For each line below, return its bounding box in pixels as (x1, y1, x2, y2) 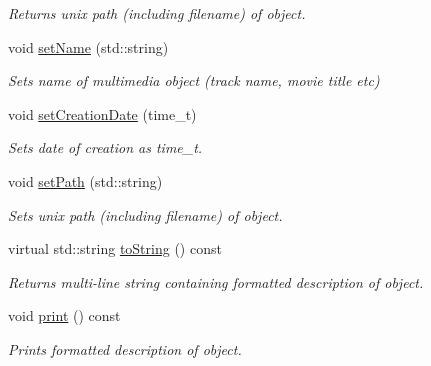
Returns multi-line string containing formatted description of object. (8, 271, 424, 292)
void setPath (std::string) (8, 170, 163, 191)
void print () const (8, 305, 121, 326)
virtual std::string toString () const (8, 238, 222, 259)
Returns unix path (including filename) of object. (8, 3, 306, 23)
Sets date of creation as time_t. (8, 137, 203, 158)
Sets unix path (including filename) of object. (8, 204, 283, 225)
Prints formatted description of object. (8, 338, 242, 359)
